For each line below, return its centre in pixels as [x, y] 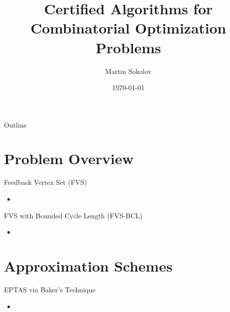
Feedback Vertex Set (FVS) [46, 182]
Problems [128, 47]
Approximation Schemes [88, 265]
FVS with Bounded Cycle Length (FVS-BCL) [73, 215]
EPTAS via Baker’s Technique [50, 289]
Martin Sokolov [128, 71]
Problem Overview [69, 158]
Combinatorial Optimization [128, 28]
